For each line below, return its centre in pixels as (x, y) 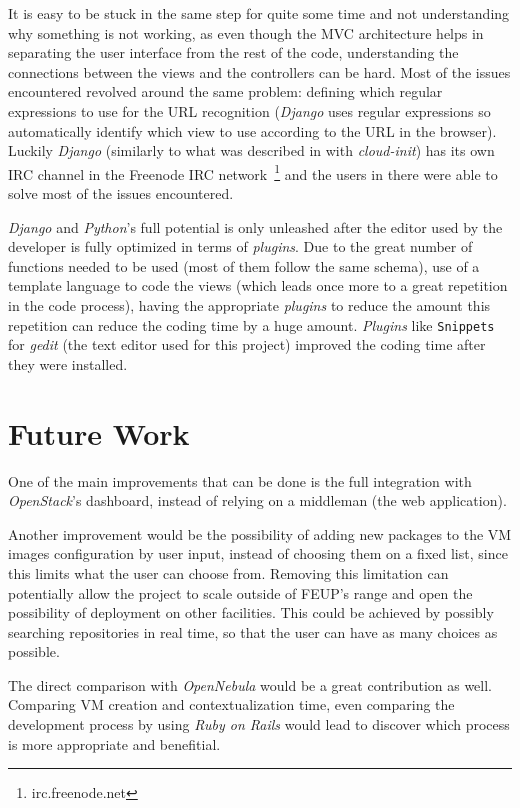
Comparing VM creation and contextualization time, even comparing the (231, 704)
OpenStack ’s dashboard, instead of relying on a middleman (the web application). (257, 500)
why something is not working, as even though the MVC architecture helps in (246, 32)
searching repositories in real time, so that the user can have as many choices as (253, 631)
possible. (34, 651)
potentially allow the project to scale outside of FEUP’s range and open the (240, 592)
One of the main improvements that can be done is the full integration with (240, 480)
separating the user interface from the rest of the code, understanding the (233, 52)
